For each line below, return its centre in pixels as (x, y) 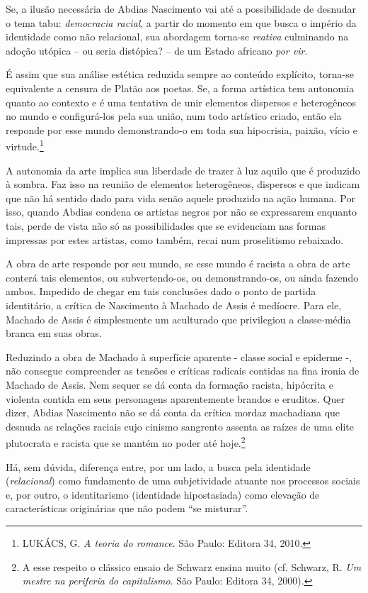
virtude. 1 (25, 145)
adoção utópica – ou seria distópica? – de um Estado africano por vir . (157, 50)
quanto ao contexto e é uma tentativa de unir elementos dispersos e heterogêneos (181, 102)
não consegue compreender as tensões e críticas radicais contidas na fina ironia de (183, 371)
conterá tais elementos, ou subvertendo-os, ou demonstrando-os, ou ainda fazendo (182, 277)
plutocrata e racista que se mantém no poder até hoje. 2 (126, 442)
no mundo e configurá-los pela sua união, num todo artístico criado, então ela (174, 116)
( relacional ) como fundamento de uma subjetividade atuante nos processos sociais (183, 481)
